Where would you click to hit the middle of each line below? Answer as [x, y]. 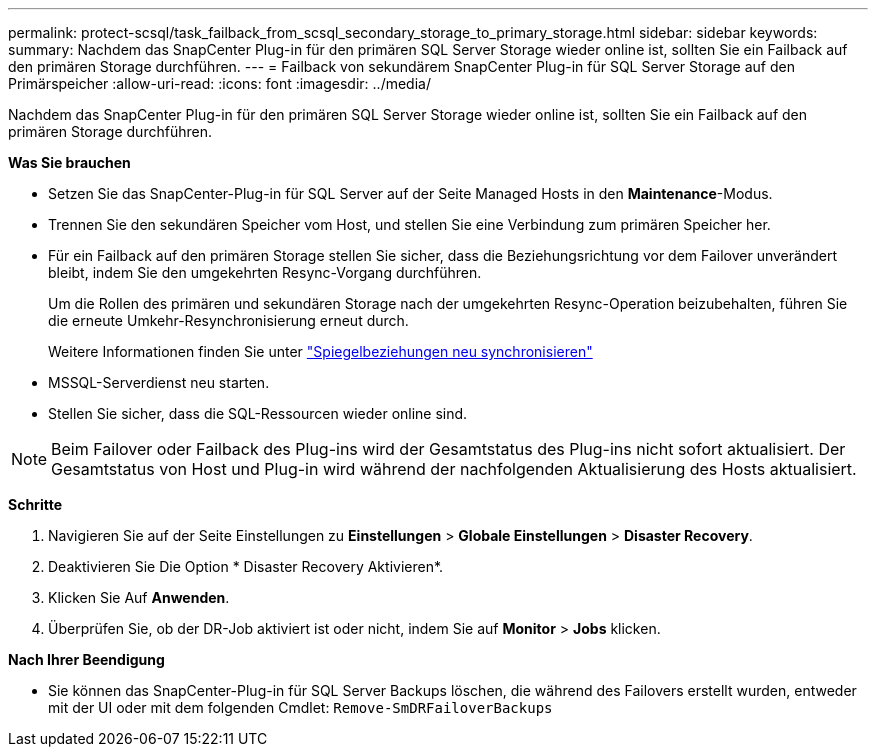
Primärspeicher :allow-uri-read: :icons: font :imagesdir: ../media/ [219, 83]
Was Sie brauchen [69, 162]
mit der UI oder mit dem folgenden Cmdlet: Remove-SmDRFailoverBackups [300, 707]
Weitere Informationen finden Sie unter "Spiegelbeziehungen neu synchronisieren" [320, 351]
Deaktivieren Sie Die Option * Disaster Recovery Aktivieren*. [246, 566]
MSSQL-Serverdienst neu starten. [159, 382]
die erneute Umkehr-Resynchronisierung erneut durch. [228, 320]
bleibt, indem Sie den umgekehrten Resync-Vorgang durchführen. [265, 272]
